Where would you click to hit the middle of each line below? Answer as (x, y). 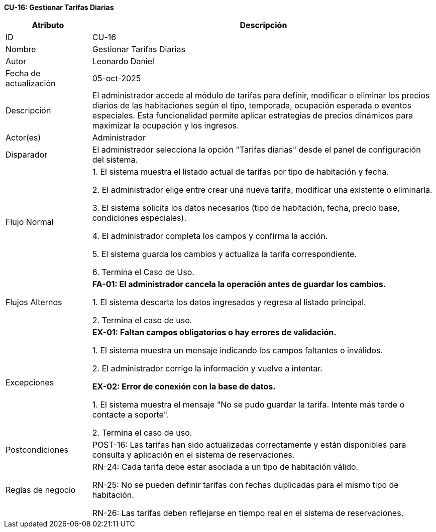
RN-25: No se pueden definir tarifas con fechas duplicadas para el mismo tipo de (245, 485)
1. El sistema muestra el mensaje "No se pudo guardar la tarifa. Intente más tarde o (248, 405)
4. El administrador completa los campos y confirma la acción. (210, 236)
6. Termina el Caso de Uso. (143, 272)
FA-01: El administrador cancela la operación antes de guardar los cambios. (239, 284)
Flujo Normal (30, 222)
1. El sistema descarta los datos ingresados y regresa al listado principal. (229, 302)
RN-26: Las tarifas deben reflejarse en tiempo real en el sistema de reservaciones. (248, 513)
